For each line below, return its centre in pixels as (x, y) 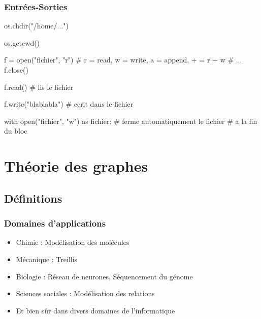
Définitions (33, 198)
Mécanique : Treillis (47, 259)
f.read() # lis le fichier (39, 87)
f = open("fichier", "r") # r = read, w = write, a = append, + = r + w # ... (123, 60)
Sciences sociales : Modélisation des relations (85, 293)
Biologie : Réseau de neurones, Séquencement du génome (104, 276)
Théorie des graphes (76, 166)
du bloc (16, 131)
